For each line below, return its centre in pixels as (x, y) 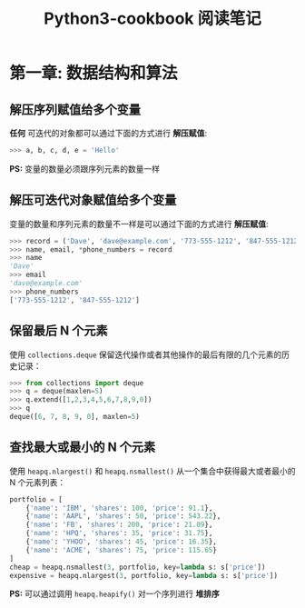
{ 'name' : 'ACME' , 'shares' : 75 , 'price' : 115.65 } (122, 550)
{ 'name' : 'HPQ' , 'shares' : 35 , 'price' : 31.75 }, (119, 533)
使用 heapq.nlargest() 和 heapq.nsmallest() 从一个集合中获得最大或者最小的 (152, 471)
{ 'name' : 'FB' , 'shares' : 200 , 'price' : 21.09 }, (119, 525)
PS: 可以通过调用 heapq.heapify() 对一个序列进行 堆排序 (115, 594)
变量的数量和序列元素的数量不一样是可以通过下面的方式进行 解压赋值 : (139, 224)
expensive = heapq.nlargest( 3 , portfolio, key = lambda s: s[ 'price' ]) (144, 575)
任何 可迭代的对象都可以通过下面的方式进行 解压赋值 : (108, 133)
